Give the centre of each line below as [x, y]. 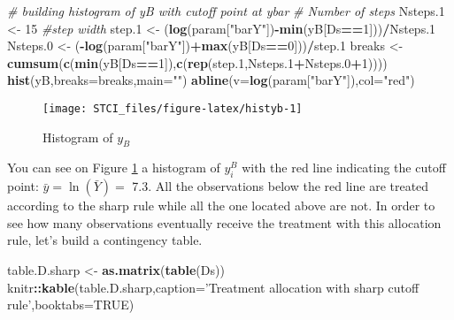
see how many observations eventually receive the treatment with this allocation [224, 222]
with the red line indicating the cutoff [344, 168]
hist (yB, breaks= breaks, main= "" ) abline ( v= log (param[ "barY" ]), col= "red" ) [211, 80]
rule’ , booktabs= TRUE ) [71, 305]
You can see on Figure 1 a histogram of [114, 168]
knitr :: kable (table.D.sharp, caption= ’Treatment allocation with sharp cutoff [213, 287]
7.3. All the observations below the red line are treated [281, 186]
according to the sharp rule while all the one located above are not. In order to [221, 206]
